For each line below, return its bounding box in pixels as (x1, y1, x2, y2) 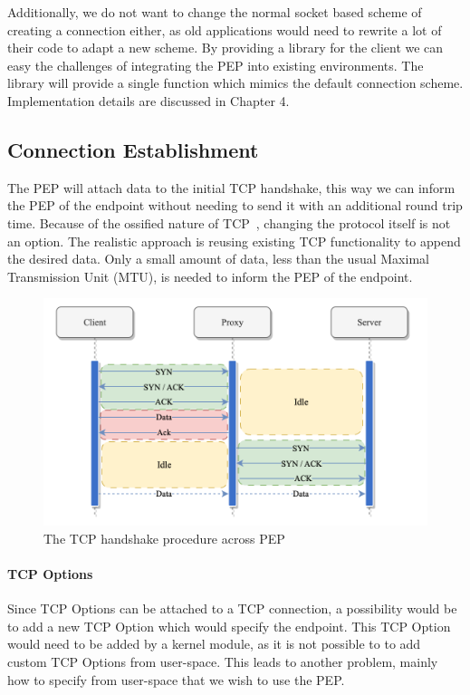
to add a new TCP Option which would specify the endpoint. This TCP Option (7, 616, 451, 635)
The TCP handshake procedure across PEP (43, 528, 285, 547)
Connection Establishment (7, 135, 259, 163)
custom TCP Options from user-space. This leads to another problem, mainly (7, 652, 438, 671)
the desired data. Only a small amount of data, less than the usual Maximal (7, 249, 429, 268)
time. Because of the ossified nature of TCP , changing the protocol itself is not (7, 213, 451, 232)
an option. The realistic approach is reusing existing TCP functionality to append (7, 231, 461, 250)
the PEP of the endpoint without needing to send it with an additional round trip (7, 196, 463, 215)
